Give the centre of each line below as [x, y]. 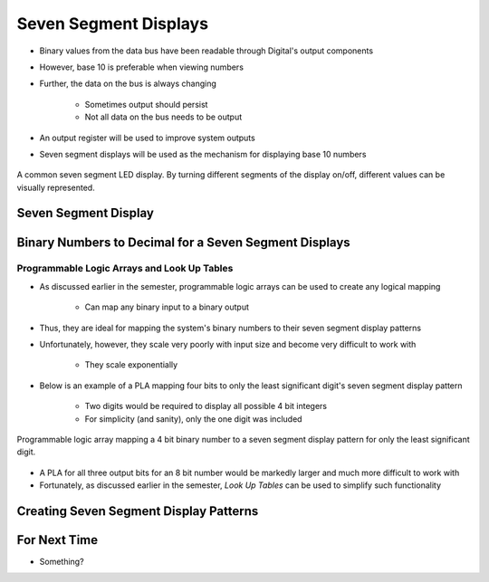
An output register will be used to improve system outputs [147, 138]
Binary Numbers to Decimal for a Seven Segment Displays [183, 242]
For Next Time [58, 540]
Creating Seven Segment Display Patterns [138, 511]
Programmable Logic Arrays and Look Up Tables [125, 269]
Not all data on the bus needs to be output [163, 117]
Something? [62, 562]
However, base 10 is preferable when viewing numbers [142, 67]
